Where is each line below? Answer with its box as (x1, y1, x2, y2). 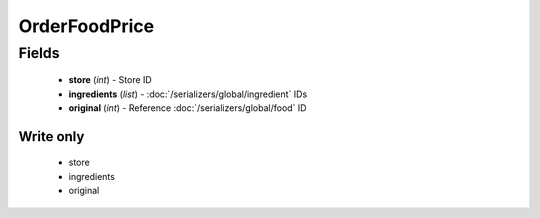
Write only (18, 128, 85, 145)
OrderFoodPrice (18, 15, 155, 37)
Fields (18, 44, 60, 62)
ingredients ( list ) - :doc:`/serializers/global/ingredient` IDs (68, 88, 308, 100)
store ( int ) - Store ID (68, 74, 152, 86)
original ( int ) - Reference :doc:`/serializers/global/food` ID (68, 101, 307, 114)
